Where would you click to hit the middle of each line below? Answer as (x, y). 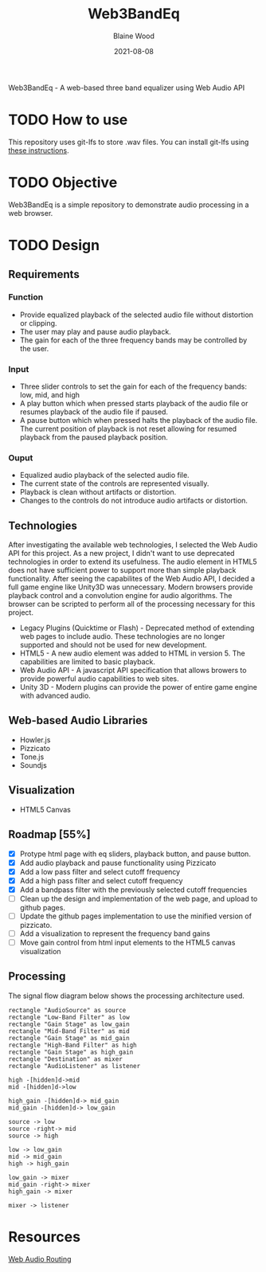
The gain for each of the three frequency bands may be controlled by (133, 340)
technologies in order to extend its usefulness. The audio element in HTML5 (133, 562)
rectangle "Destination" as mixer (66, 1059)
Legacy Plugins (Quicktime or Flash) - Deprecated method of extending (137, 628)
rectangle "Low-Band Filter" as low (69, 1017)
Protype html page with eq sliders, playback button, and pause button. (135, 854)
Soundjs (33, 765)
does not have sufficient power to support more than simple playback (122, 570)
